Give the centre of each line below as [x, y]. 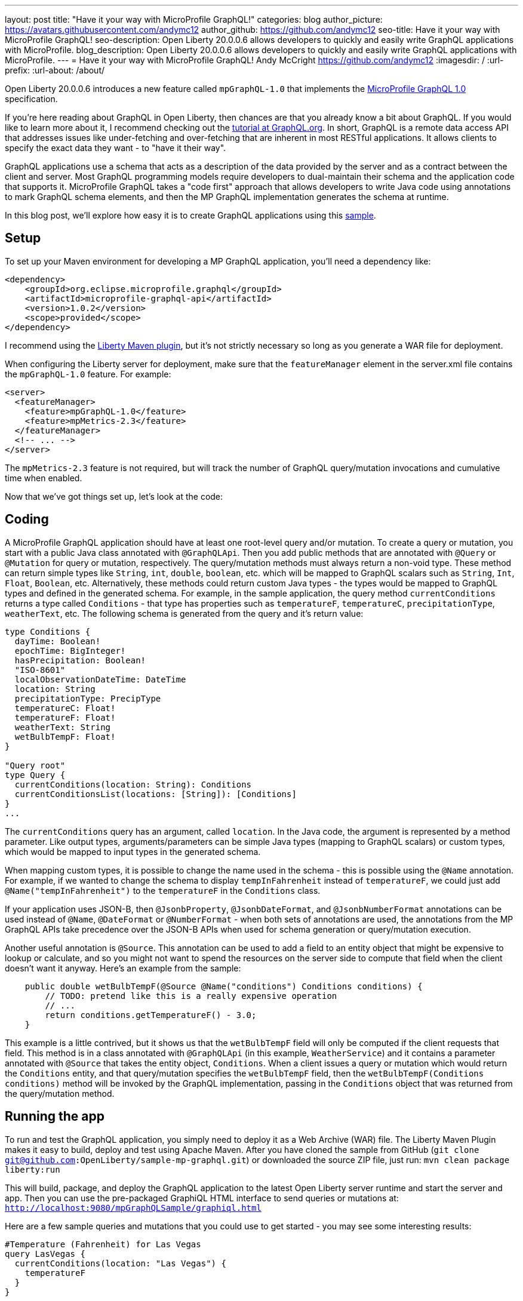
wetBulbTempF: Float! [65, 736]
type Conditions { [48, 631]
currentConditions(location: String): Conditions [133, 784]
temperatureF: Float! [65, 717]
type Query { [35, 775]
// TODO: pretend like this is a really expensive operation [191, 996]
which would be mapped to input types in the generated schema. [133, 851]
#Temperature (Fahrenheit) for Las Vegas [103, 1244]
